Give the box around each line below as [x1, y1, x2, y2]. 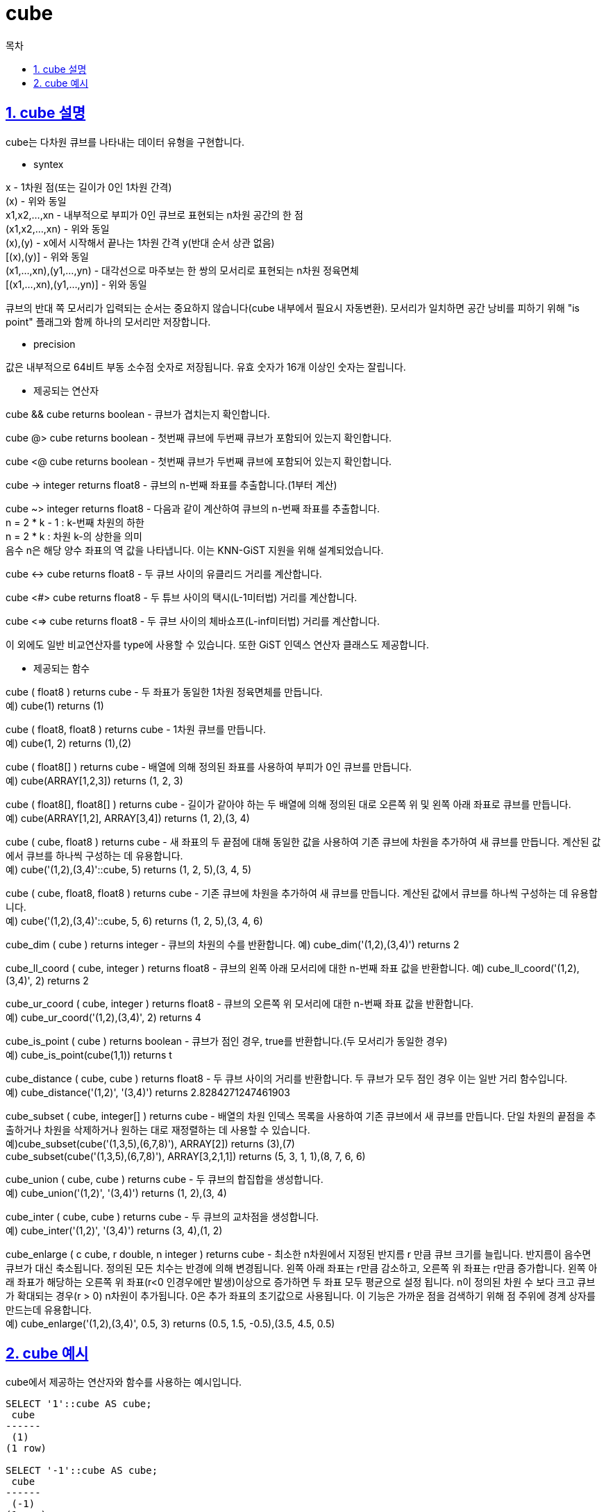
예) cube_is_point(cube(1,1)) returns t [6, 1048, 172, 1061]
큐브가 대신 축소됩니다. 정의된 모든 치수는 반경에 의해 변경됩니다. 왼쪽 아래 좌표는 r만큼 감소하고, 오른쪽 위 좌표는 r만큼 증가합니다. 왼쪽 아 [6, 1261, 598, 1274]
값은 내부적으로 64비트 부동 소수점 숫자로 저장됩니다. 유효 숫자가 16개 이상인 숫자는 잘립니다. [6, 360, 406, 373]
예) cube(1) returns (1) [6, 699, 104, 712]
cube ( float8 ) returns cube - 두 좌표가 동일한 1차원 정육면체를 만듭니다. [6, 685, 323, 698]
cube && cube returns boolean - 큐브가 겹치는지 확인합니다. [6, 408, 270, 420]
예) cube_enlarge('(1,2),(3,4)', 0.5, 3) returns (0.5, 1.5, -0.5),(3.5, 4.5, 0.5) [6, 1317, 335, 1329]
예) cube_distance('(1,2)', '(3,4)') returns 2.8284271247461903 [6, 1086, 290, 1098]
